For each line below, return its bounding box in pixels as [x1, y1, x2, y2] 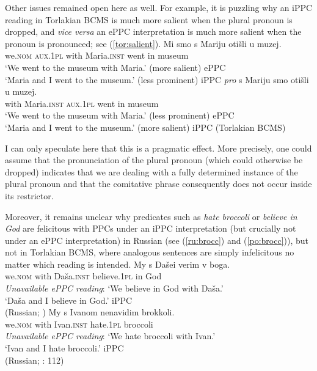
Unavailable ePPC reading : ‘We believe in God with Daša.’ [5, 282, 224, 295]
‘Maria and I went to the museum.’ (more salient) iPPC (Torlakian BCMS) [5, 120, 286, 133]
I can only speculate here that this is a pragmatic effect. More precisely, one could [5, 141, 312, 154]
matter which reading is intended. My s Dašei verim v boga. [5, 257, 230, 270]
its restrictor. [5, 189, 54, 202]
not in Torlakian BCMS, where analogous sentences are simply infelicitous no [5, 246, 294, 259]
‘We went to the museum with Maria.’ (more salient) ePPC [5, 61, 226, 73]
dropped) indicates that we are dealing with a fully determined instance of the [5, 165, 298, 178]
